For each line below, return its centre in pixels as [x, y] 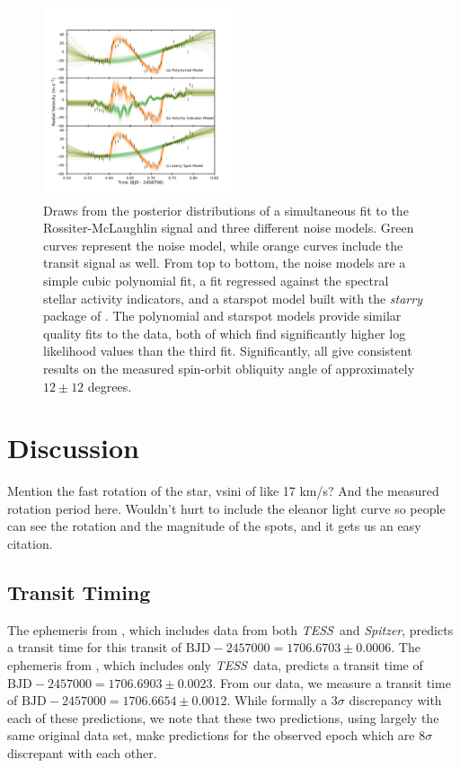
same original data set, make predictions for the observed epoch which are [211, 735]
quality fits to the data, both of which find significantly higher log [225, 333]
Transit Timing [79, 592]
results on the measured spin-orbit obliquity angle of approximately [229, 368]
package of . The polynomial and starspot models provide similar [222, 316]
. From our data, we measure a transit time [332, 682]
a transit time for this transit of [95, 647]
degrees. [110, 386]
